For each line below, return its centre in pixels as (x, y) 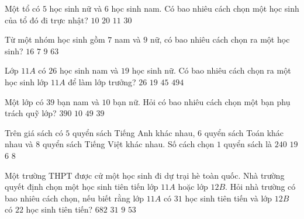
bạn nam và (78, 101)
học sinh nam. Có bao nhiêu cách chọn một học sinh (205, 8)
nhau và (19, 144)
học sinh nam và (89, 70)
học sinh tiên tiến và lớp (229, 198)
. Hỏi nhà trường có (260, 187)
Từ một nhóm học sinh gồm (55, 39)
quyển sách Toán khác (244, 132)
